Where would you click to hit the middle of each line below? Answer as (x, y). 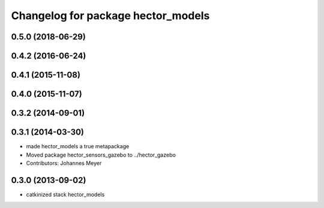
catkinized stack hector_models (65, 194)
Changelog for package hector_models (110, 16)
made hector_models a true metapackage (78, 146)
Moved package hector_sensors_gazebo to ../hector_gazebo (101, 155)
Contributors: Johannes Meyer (64, 163)
